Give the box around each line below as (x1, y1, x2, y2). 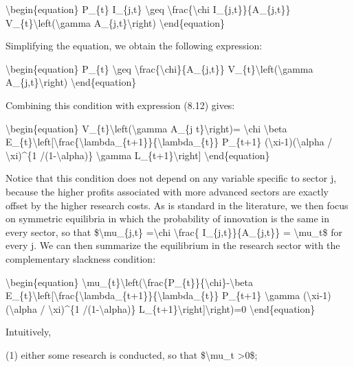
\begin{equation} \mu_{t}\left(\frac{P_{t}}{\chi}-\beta (5, 274, 253, 289)
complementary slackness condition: (5, 251, 156, 265)
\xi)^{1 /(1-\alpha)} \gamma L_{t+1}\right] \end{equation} (5, 147, 270, 162)
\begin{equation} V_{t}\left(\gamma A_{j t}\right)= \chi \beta (5, 121, 287, 135)
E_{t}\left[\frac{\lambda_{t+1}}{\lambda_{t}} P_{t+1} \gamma (5, 288, 300, 303)
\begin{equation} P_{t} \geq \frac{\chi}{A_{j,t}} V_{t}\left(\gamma (5, 61, 313, 75)
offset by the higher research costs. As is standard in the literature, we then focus (5, 198, 349, 212)
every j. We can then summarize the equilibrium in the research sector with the (5, 238, 340, 252)
